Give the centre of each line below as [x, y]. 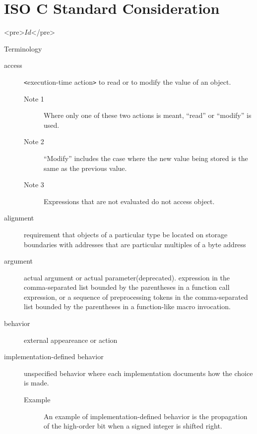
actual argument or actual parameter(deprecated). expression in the [127, 277]
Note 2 [34, 141]
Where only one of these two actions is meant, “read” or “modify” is [148, 115]
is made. [36, 383]
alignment [19, 218]
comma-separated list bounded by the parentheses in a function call [127, 287]
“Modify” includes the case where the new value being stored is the [146, 158]
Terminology [23, 48]
